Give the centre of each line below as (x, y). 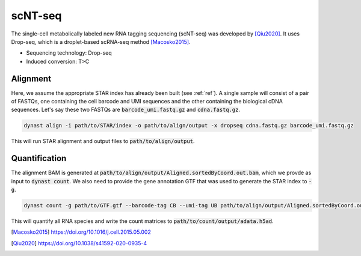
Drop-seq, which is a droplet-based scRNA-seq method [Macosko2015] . (101, 41)
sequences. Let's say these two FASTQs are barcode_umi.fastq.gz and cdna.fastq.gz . (126, 110)
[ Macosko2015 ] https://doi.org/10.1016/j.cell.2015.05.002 (81, 232)
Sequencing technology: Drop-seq (69, 53)
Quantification (39, 158)
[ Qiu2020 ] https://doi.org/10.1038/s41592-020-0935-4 (79, 243)
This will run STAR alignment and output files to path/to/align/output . (103, 141)
